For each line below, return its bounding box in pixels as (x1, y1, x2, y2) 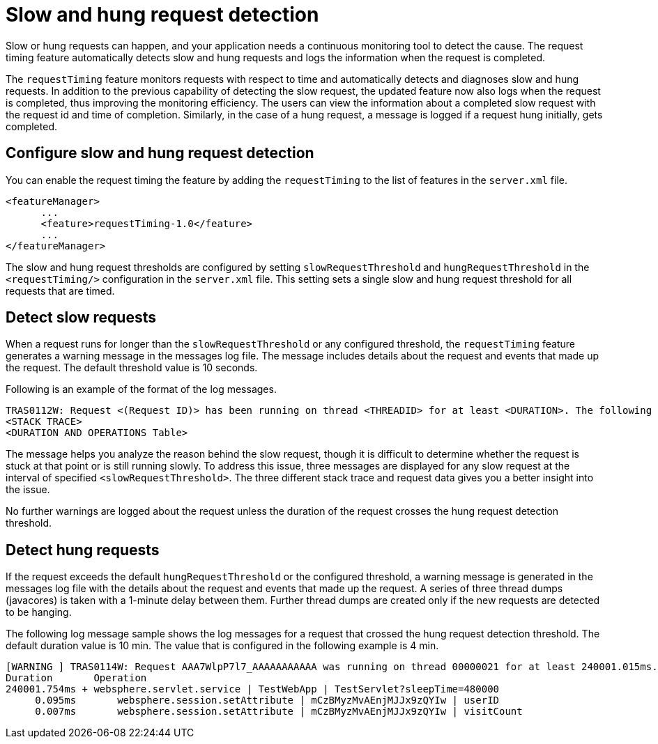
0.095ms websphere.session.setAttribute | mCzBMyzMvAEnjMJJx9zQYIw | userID (35, 695, 500, 706)
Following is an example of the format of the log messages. (6, 383, 277, 396)
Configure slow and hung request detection (6, 144, 314, 162)
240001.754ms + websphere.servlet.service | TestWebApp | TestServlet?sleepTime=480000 (6, 683, 500, 695)
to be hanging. (6, 606, 72, 619)
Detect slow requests (6, 309, 156, 327)
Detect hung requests (6, 541, 160, 559)
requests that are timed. (6, 284, 115, 297)
